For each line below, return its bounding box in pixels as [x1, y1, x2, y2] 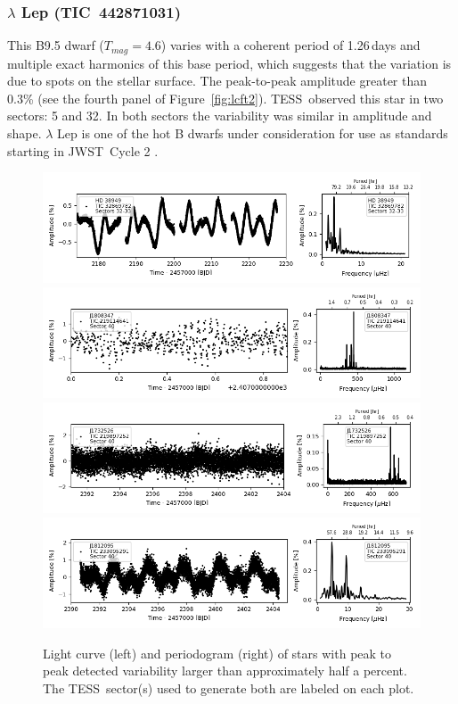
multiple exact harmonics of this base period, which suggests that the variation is [7, 54, 452, 72]
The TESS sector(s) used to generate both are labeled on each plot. [43, 678, 414, 697]
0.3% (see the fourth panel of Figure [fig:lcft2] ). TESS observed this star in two [7, 88, 444, 107]
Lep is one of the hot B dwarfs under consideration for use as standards [57, 124, 448, 143]
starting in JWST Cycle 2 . [7, 141, 159, 160]
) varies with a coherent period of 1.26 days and [160, 36, 421, 54]
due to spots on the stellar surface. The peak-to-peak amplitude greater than [7, 71, 428, 90]
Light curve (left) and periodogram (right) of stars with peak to [43, 643, 392, 662]
